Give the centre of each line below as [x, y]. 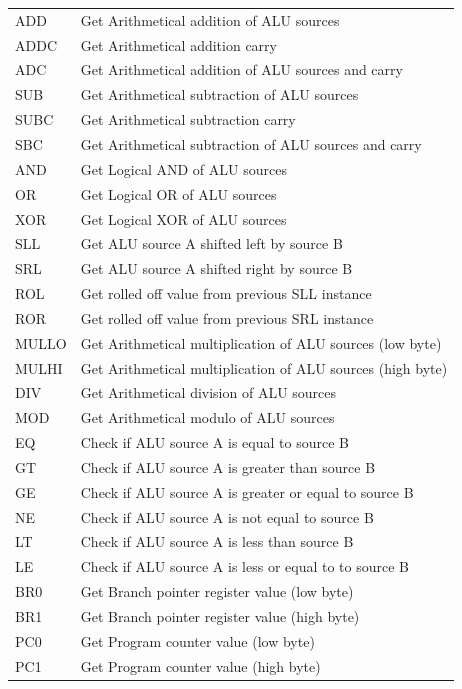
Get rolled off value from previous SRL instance [227, 317]
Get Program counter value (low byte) [197, 640]
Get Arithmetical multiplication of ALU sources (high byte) [264, 367]
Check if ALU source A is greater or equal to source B [247, 491]
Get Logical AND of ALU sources [183, 168]
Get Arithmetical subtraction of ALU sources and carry [251, 143]
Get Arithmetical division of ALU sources [208, 392]
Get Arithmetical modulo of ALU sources [207, 417]
